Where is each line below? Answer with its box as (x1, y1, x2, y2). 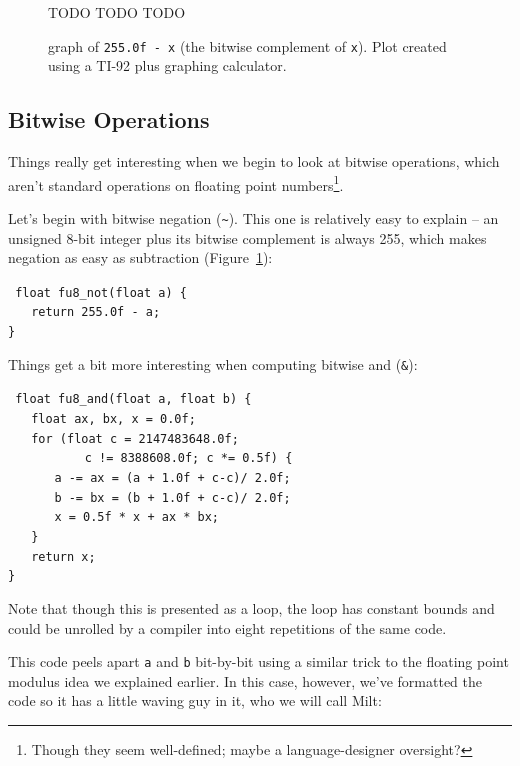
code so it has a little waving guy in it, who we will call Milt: (8, 690, 382, 711)
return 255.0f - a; (31, 305, 161, 320)
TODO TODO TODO (48, 2, 186, 22)
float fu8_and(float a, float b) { (15, 392, 252, 407)
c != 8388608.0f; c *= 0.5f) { (84, 451, 293, 466)
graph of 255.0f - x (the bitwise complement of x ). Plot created (48, 35, 447, 56)
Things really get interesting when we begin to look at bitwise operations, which (8, 151, 500, 172)
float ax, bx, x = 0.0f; (31, 412, 196, 427)
